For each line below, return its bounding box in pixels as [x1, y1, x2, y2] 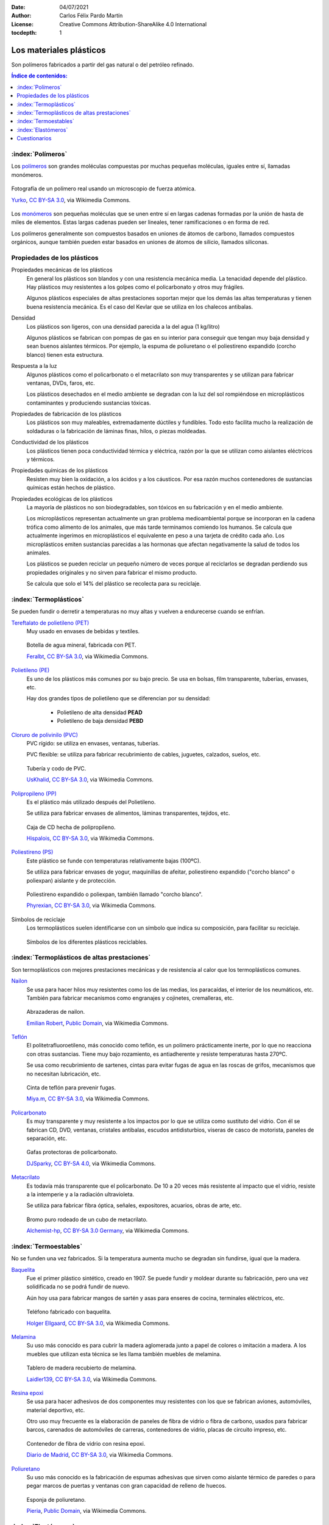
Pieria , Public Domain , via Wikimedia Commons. [26, 1507, 147, 1515]
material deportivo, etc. [26, 1406, 85, 1413]
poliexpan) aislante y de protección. [26, 877, 117, 884]
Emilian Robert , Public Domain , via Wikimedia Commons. [26, 1019, 169, 1027]
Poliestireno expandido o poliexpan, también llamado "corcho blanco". [26, 891, 203, 898]
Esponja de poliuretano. [26, 1496, 87, 1503]
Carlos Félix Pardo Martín [59, 12, 123, 20]
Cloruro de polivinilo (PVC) [11, 731, 79, 738]
